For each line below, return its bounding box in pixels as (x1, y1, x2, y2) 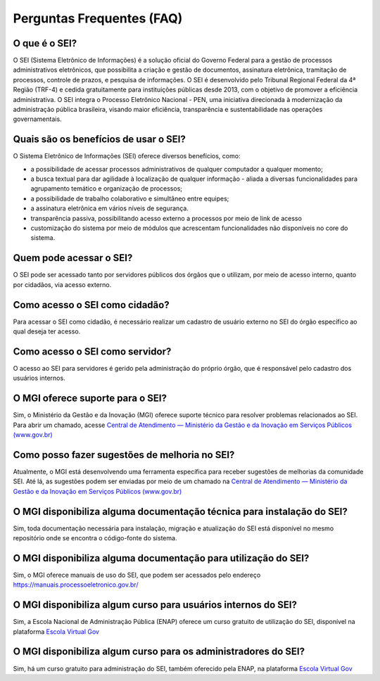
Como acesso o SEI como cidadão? (13, 299, 170, 311)
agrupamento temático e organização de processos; (30, 184, 183, 193)
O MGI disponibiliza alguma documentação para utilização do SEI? (13, 552, 310, 564)
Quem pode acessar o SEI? (13, 252, 133, 264)
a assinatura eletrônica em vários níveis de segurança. (30, 204, 189, 212)
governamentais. (13, 115, 63, 123)
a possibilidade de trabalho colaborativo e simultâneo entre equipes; (30, 194, 229, 203)
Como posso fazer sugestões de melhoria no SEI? (13, 449, 235, 461)
